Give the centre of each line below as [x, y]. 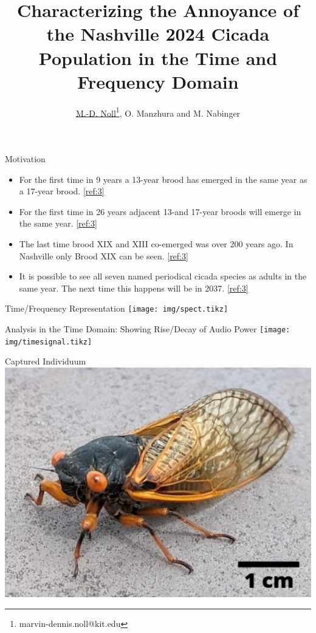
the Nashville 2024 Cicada [158, 34]
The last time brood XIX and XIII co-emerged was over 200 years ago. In [156, 243]
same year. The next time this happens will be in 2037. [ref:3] [134, 288]
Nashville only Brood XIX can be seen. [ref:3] [104, 255]
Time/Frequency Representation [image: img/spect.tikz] [117, 308]
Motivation [25, 158]
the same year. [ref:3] [58, 223]
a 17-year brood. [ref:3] [62, 191]
